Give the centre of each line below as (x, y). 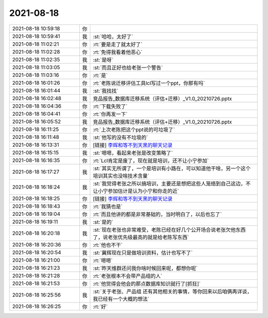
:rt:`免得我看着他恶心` (117, 52)
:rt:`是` (100, 75)
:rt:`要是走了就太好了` (117, 44)
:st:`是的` (103, 222)
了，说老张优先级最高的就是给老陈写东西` (141, 237)
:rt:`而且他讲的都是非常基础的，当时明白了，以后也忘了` (157, 214)
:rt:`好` (100, 307)
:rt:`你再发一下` (110, 114)
